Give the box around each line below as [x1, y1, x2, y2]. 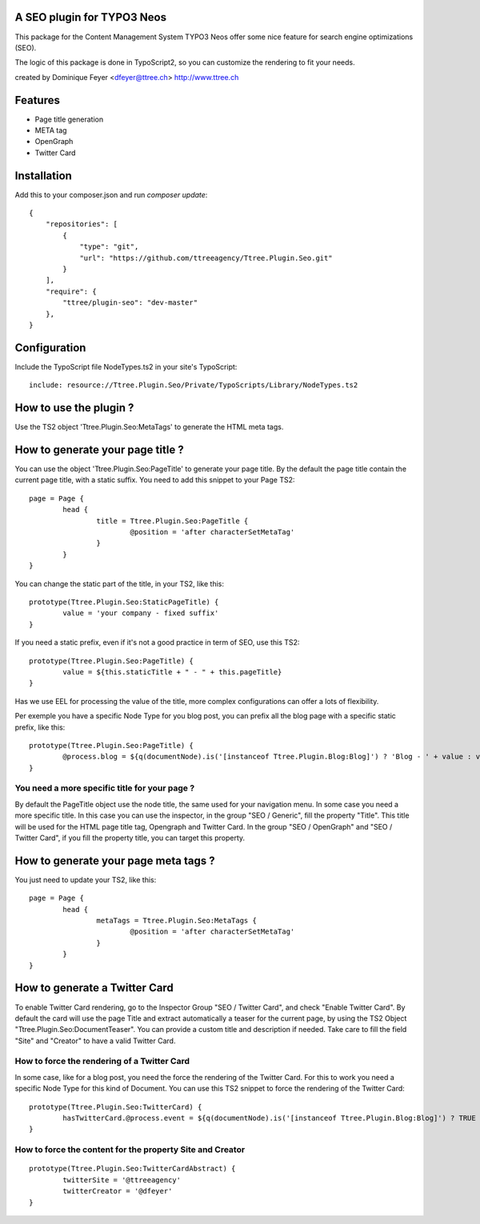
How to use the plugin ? [14, 401, 134, 415]
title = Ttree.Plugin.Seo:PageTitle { [96, 516, 249, 526]
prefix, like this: [14, 722, 66, 732]
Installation [14, 169, 72, 182]
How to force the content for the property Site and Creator [14, 1144, 246, 1155]
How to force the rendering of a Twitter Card [14, 1056, 190, 1067]
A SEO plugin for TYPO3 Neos [14, 10, 167, 24]
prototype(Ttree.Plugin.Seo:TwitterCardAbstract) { [29, 1164, 236, 1174]
